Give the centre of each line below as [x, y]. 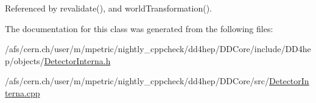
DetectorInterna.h [77, 60]
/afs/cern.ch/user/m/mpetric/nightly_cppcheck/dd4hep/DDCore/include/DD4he [158, 49]
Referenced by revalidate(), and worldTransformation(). [109, 8]
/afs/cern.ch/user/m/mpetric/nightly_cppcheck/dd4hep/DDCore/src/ [137, 81]
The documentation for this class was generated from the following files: [139, 28]
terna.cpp [23, 92]
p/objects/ [25, 60]
